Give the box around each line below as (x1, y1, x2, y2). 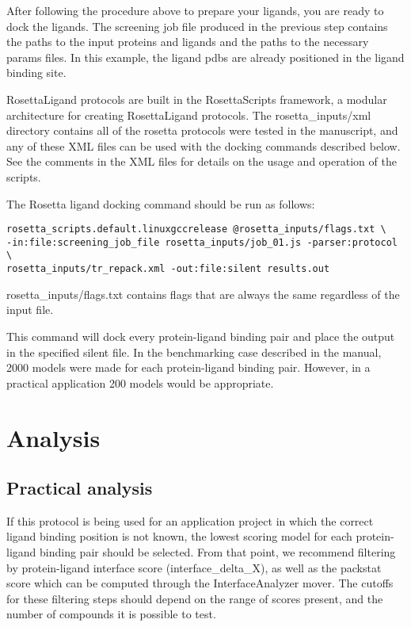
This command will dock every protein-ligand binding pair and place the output (6, 327, 395, 344)
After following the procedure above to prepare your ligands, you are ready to (6, 2, 384, 18)
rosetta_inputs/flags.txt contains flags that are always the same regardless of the (6, 285, 400, 302)
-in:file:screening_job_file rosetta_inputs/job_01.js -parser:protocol (6, 236, 398, 248)
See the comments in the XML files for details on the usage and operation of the (6, 153, 397, 170)
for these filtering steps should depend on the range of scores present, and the (6, 590, 383, 606)
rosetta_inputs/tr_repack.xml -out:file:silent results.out (6, 263, 330, 275)
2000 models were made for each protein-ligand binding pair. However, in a (6, 359, 371, 376)
